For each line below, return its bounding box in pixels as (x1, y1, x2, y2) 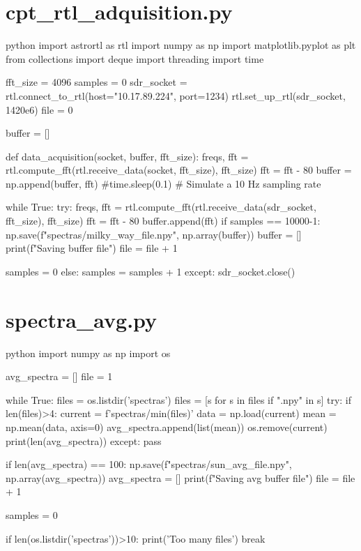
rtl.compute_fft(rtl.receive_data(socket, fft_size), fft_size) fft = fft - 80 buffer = (6, 163, 352, 177)
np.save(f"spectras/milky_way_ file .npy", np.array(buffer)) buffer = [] (6, 227, 302, 241)
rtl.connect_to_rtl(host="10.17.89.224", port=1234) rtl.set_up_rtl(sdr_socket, (6, 88, 346, 103)
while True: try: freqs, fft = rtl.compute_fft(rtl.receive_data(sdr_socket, (6, 199, 316, 214)
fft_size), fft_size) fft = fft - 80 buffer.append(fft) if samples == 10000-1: (6, 213, 321, 228)
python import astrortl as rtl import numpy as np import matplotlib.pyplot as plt (6, 38, 356, 52)
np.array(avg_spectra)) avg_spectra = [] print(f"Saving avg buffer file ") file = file (6, 470, 355, 485)
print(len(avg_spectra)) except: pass (6, 433, 162, 448)
